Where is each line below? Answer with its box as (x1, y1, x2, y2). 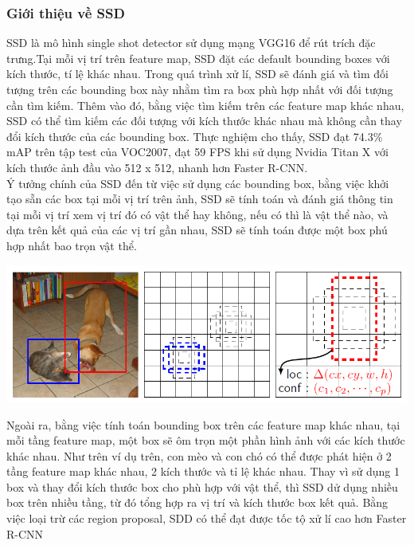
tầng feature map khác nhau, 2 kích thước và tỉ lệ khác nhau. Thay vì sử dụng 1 (6, 463, 400, 480)
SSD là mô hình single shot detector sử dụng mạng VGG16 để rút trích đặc (6, 34, 376, 51)
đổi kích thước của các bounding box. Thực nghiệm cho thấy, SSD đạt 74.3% (6, 127, 383, 144)
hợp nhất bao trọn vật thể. (6, 237, 137, 253)
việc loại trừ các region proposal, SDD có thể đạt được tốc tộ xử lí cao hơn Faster (6, 510, 407, 527)
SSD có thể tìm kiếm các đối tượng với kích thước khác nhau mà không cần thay (6, 112, 402, 129)
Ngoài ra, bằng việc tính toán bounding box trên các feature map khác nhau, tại (6, 416, 400, 433)
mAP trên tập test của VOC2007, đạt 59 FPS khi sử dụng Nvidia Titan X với (6, 143, 389, 160)
